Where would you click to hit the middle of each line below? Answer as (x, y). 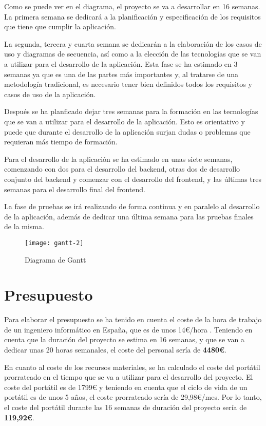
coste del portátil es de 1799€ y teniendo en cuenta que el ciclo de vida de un (126, 387)
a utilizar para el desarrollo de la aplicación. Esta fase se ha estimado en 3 (121, 63)
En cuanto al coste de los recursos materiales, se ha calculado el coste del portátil (132, 367)
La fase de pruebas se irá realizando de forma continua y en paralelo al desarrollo (132, 206)
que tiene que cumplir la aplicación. (60, 26)
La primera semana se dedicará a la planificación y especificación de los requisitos (132, 16)
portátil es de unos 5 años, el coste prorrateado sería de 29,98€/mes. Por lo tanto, (133, 397)
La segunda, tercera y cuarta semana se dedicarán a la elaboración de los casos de (133, 43)
